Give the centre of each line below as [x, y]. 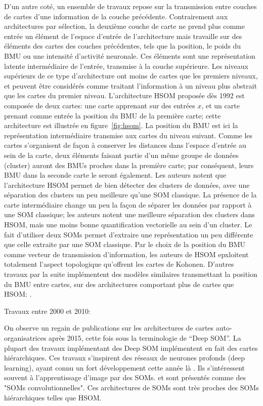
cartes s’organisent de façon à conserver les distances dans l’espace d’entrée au [125, 145]
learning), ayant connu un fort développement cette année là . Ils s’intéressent [125, 367]
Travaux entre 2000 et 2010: [47, 311]
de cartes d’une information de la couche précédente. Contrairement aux [116, 16]
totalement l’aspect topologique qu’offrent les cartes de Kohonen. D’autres [119, 264]
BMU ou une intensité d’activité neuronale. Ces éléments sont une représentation [130, 55]
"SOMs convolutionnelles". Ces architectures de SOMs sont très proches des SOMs [131, 387]
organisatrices [25, 338]
